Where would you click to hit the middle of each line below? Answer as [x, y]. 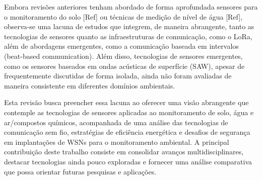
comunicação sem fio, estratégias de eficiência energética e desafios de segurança [127, 132]
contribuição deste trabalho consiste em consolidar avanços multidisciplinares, [124, 152]
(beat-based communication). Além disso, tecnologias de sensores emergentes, [123, 56]
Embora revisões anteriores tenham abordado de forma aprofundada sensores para [131, 7]
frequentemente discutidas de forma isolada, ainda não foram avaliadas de [118, 76]
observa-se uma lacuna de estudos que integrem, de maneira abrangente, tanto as [129, 26]
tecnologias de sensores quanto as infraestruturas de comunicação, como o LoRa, [128, 36]
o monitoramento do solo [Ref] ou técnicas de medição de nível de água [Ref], [123, 16]
